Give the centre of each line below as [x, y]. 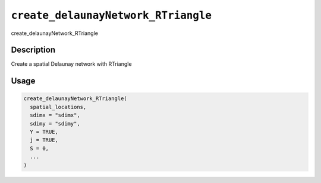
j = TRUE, [44, 140]
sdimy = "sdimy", [55, 123]
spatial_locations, [58, 107]
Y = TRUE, [44, 132]
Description [33, 50]
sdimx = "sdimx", [55, 115]
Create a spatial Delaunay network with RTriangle [71, 64]
